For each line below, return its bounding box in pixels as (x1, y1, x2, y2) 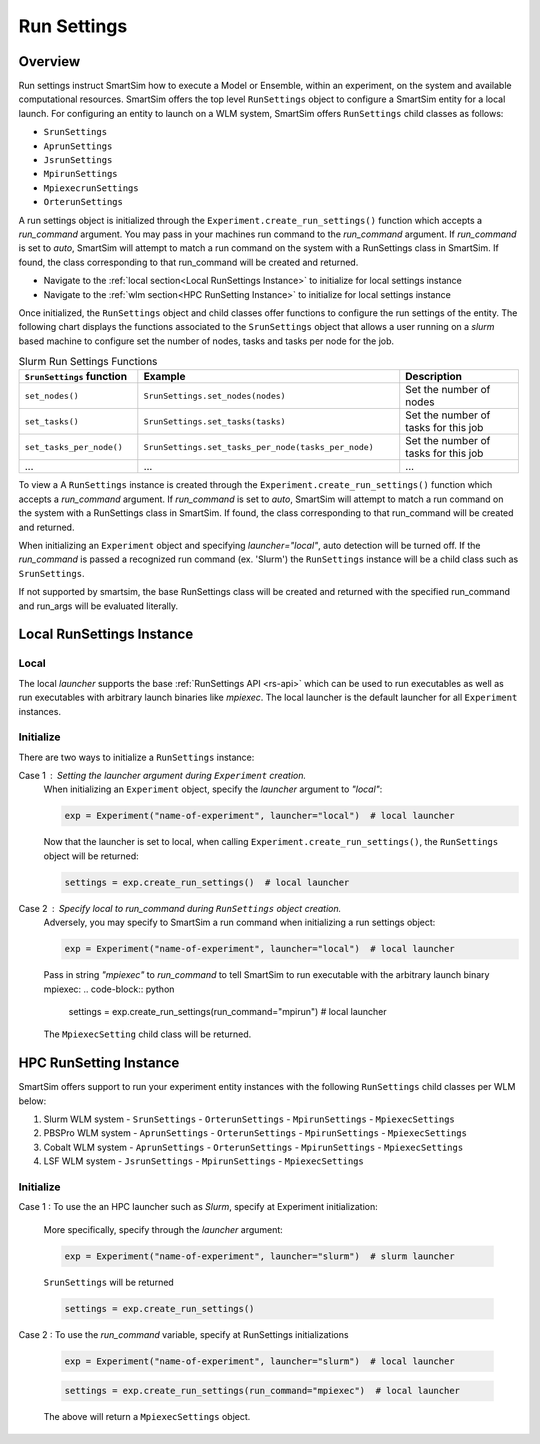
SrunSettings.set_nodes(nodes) (143, 390, 286, 401)
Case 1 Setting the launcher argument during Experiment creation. (18, 770, 307, 782)
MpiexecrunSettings (43, 182, 139, 194)
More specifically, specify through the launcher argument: (43, 1223, 284, 1235)
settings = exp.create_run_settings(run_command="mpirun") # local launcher (68, 1005, 387, 1017)
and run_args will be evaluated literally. (18, 600, 179, 612)
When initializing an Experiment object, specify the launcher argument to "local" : (43, 783, 383, 795)
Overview (18, 53, 81, 70)
